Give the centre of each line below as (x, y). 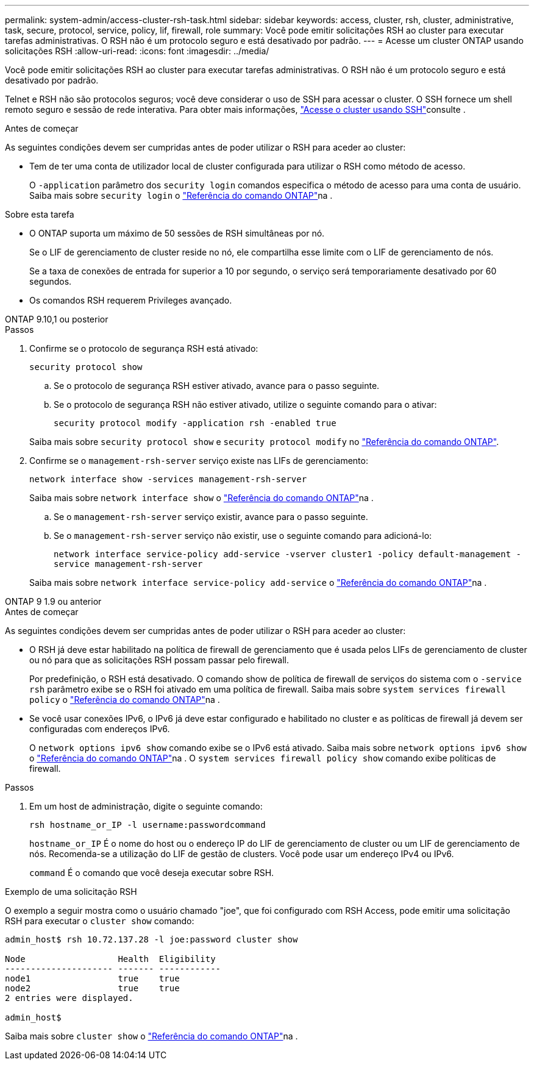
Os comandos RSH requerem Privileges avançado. (131, 300)
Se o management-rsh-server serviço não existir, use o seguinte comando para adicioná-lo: (243, 536)
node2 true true (92, 988)
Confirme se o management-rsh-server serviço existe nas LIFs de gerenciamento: (199, 461)
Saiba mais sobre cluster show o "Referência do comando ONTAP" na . (151, 1036)
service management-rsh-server (128, 564)
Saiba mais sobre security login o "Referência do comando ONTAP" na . (181, 195)
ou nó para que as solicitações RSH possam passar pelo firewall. (159, 660)
